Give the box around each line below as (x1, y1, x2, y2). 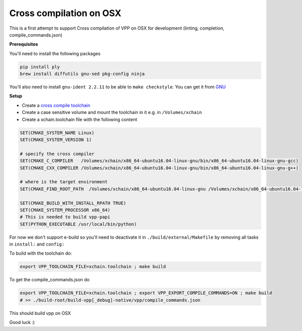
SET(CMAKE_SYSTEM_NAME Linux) (20, 130, 95, 136)
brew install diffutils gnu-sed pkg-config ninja (20, 71, 145, 77)
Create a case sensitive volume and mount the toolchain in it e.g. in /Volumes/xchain (22, 109, 202, 116)
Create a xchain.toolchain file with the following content (22, 116, 137, 123)
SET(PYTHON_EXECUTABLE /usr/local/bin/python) (20, 221, 137, 227)
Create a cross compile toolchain (22, 102, 91, 108)
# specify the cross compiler (20, 151, 95, 157)
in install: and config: (9, 241, 65, 247)
